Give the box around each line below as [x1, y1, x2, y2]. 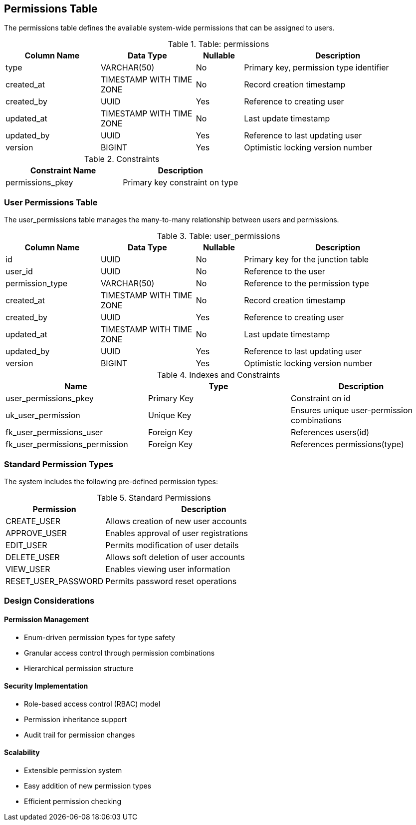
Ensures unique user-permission [290, 405, 413, 416]
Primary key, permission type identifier [244, 62, 389, 73]
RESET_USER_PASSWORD [5, 576, 104, 586]
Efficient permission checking [24, 797, 121, 806]
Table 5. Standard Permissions [97, 492, 211, 503]
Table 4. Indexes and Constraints [157, 370, 280, 380]
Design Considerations [4, 596, 95, 606]
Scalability [4, 748, 40, 757]
